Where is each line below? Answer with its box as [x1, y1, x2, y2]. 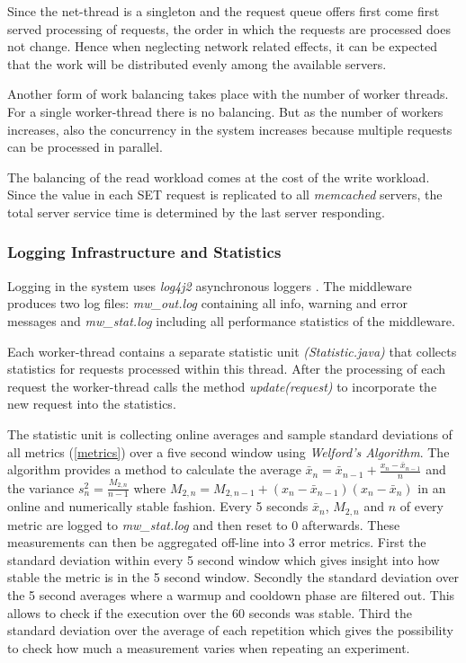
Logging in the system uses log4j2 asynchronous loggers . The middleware [7, 276, 412, 295]
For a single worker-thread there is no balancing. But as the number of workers [7, 102, 444, 120]
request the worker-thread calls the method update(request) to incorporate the [7, 376, 437, 395]
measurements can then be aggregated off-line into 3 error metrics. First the [7, 533, 426, 552]
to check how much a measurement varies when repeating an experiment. [7, 638, 410, 657]
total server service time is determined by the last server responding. [7, 202, 385, 221]
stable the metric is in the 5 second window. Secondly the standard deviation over [7, 568, 460, 587]
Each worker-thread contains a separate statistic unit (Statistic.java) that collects [7, 341, 457, 360]
